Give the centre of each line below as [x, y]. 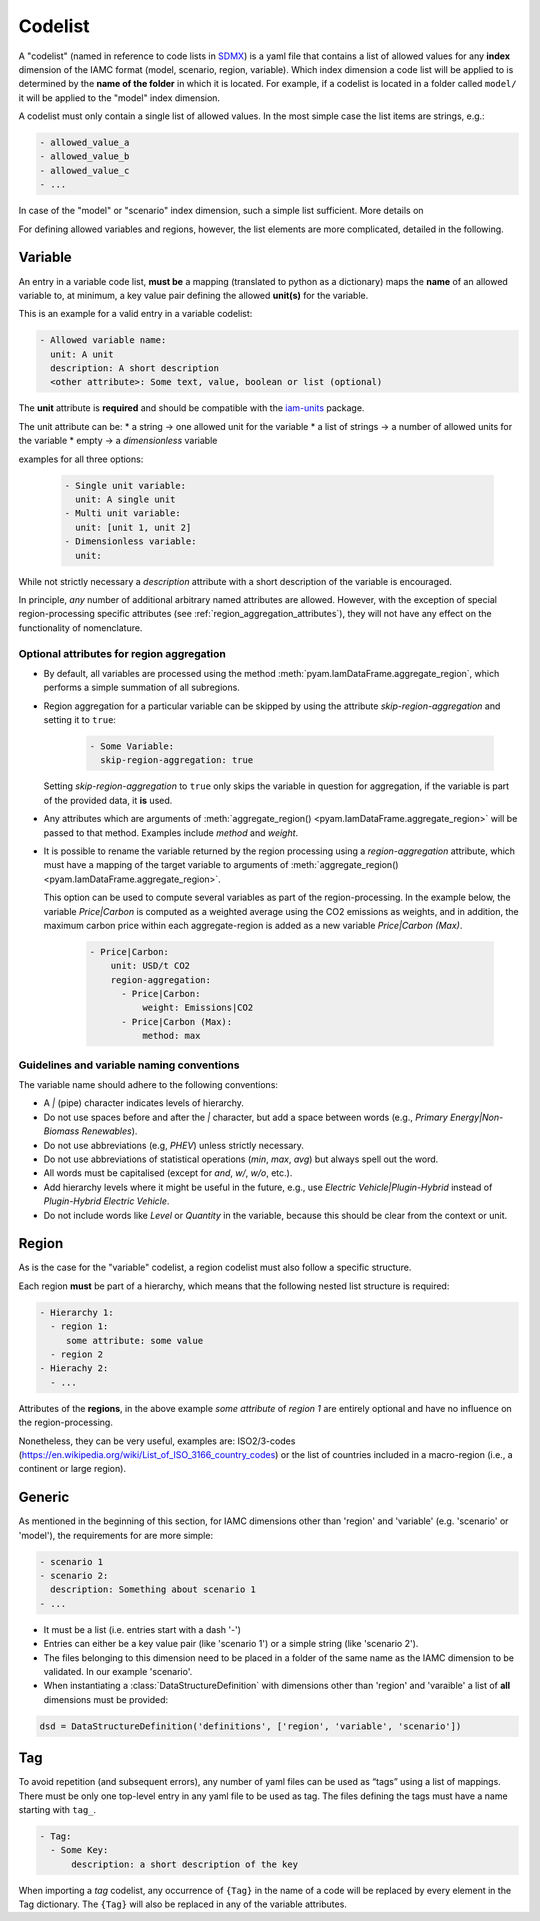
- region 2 [77, 1354]
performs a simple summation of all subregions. [141, 687]
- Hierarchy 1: [76, 1312]
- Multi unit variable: [123, 513]
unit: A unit [82, 354]
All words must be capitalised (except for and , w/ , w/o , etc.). [168, 1173]
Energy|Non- [477, 1117]
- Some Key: [79, 1850]
